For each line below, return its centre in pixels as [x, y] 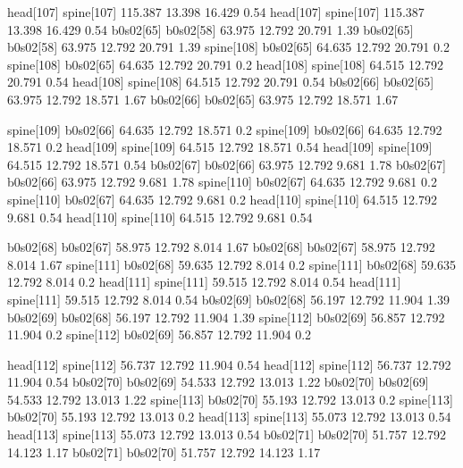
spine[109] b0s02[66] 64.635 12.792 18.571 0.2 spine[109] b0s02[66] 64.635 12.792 [225, 129]
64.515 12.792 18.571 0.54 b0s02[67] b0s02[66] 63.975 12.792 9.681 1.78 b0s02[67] [227, 164]
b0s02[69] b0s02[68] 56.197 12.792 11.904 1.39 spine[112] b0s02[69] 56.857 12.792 [226, 317]
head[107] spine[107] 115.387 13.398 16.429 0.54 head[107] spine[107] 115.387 [216, 12]
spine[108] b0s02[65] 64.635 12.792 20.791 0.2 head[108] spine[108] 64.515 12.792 [225, 64]
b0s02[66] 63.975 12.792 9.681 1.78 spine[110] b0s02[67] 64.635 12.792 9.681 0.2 [222, 182]
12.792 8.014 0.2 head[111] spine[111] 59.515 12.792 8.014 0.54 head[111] [204, 282]
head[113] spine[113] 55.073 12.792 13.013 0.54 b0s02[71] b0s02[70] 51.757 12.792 [227, 435]
